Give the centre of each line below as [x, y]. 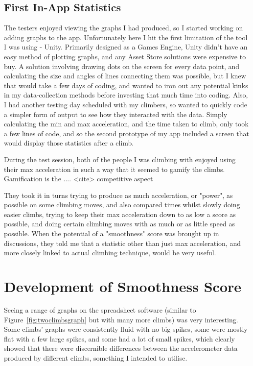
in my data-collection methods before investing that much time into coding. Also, [126, 95]
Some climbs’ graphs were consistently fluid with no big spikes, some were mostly [126, 329]
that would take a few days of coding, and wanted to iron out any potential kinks [126, 85]
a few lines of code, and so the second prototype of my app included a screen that [126, 133]
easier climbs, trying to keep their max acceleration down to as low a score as [120, 214]
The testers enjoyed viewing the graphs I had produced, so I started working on [124, 28]
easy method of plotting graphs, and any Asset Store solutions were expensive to [125, 56]
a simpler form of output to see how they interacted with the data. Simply [116, 114]
